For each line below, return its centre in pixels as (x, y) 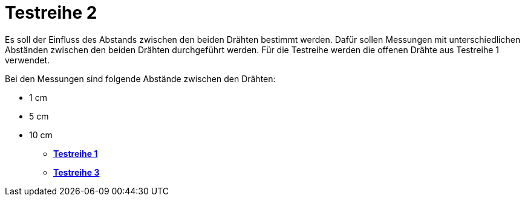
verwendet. (28, 60)
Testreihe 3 (77, 172)
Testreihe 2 (51, 13)
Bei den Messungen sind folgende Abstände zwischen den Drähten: (140, 78)
